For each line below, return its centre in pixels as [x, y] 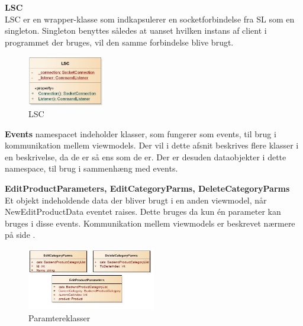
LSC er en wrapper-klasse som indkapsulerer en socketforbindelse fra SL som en [150, 19]
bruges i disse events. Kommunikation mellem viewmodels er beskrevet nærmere [150, 223]
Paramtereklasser [59, 317]
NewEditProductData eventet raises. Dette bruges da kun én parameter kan [143, 212]
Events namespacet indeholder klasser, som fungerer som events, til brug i [141, 133]
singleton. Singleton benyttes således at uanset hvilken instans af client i [136, 30]
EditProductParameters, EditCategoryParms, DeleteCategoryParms [147, 188]
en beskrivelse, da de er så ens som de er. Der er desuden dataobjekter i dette [146, 156]
